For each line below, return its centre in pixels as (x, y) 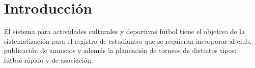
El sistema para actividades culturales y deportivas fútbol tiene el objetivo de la (124, 31)
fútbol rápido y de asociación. (49, 59)
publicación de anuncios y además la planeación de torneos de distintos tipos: (120, 50)
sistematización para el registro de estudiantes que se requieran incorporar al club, (128, 41)
